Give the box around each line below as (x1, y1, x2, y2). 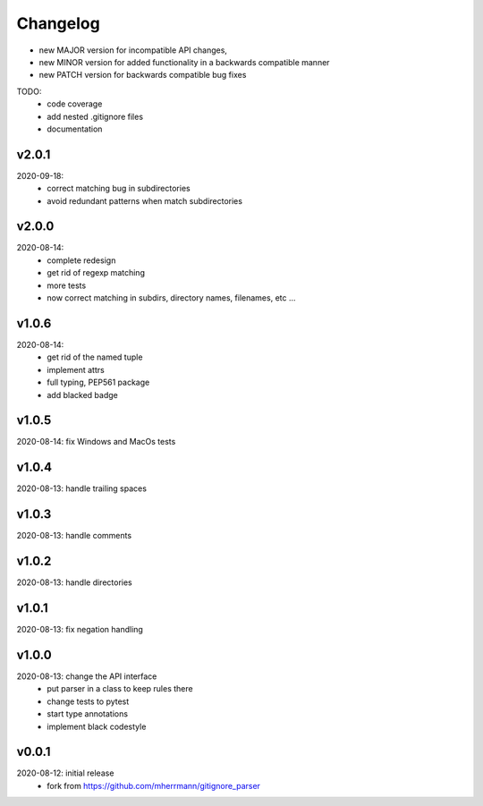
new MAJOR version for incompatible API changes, (38, 45, 228, 55)
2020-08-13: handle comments (16, 530, 132, 541)
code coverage (47, 98, 103, 109)
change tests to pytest (47, 696, 130, 707)
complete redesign (47, 255, 116, 266)
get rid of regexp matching (47, 267, 145, 278)
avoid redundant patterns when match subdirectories (47, 195, 243, 206)
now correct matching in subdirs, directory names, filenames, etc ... (47, 293, 296, 303)
